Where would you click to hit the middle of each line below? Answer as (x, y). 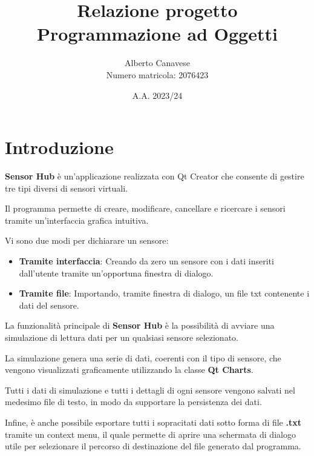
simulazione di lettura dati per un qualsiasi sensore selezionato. (122, 337)
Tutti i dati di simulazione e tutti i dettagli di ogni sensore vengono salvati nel (150, 390)
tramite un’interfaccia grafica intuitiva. (77, 220)
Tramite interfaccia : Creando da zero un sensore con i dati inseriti (146, 261)
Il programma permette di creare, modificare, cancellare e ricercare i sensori (145, 208)
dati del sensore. (49, 305)
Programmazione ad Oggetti (157, 34)
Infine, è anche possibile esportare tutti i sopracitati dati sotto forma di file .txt (153, 422)
